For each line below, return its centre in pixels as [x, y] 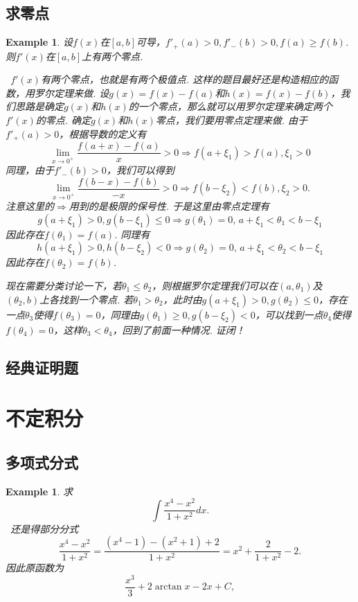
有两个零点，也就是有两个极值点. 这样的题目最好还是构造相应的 [185, 79]
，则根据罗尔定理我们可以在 [215, 285]
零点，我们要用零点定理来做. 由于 [232, 120]
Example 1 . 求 [39, 491]
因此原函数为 [35, 568]
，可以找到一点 [289, 314]
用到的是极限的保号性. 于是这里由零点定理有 [169, 206]
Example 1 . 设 [39, 42]
